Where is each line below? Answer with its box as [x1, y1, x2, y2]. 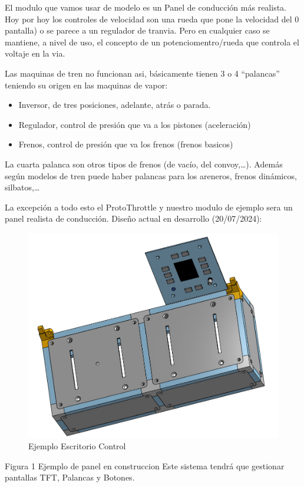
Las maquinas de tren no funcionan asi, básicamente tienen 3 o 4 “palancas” [5, 67, 280, 79]
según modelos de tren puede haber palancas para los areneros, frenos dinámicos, [5, 169, 297, 182]
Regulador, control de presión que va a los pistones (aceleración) [18, 118, 251, 130]
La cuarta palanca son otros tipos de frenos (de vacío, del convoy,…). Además [5, 157, 283, 170]
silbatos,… [5, 181, 40, 193]
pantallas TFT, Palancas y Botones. [5, 471, 135, 483]
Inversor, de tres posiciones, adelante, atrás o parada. [18, 98, 211, 111]
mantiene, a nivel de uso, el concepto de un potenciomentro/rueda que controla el [5, 35, 299, 48]
